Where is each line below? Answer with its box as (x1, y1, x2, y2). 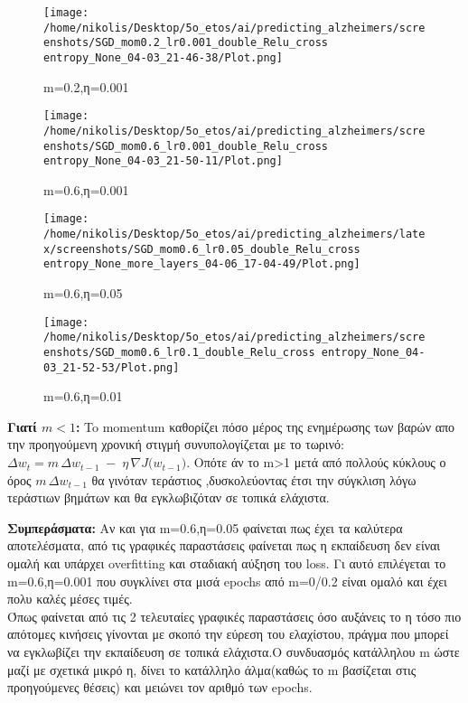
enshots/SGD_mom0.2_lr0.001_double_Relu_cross (43, 36, 328, 50)
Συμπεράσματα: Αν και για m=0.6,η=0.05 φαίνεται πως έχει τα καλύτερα (7, 518, 403, 537)
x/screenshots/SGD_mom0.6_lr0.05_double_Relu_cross (43, 242, 360, 256)
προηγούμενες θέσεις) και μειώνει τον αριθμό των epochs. (7, 678, 313, 697)
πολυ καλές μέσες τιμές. (7, 589, 133, 608)
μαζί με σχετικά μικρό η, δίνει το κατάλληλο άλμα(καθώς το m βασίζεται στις (7, 660, 417, 679)
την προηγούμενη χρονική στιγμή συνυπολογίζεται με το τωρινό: (7, 435, 344, 454)
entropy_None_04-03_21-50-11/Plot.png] (43, 155, 283, 168)
